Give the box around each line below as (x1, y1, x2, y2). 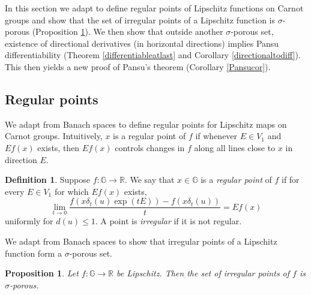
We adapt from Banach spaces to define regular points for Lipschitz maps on (5, 118, 287, 130)
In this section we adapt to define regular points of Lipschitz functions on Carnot (5, 2, 304, 14)
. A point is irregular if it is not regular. (95, 215, 242, 227)
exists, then (37, 141, 80, 153)
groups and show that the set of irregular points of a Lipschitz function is (5, 13, 276, 26)
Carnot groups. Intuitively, (5, 130, 103, 142)
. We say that (124, 173, 175, 186)
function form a (5, 246, 62, 259)
